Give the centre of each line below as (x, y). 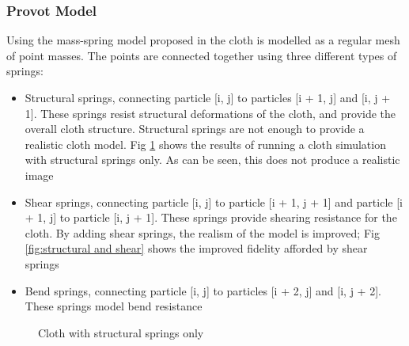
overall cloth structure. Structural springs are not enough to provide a (195, 129)
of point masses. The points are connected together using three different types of (202, 55)
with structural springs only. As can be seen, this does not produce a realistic (212, 160)
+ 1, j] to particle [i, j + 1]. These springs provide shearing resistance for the (211, 217)
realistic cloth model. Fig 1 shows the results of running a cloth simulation (205, 144)
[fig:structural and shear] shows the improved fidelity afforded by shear (196, 248)
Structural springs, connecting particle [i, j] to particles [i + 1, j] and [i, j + (208, 97)
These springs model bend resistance (114, 306)
